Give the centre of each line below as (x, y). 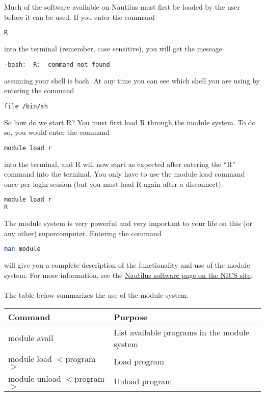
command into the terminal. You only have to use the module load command (125, 174)
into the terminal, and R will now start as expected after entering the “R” (120, 164)
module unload (35, 378)
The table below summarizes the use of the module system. (97, 295)
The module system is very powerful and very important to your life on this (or (128, 223)
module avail (31, 338)
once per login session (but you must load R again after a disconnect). (114, 183)
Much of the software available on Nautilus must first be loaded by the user (122, 7)
